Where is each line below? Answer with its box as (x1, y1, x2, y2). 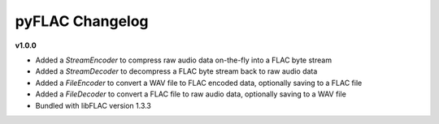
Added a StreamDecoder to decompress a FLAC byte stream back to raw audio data (35, 66, 318, 76)
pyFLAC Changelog (15, 12, 150, 30)
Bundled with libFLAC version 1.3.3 (35, 100, 152, 110)
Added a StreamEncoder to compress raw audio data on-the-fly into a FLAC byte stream (35, 55, 333, 65)
